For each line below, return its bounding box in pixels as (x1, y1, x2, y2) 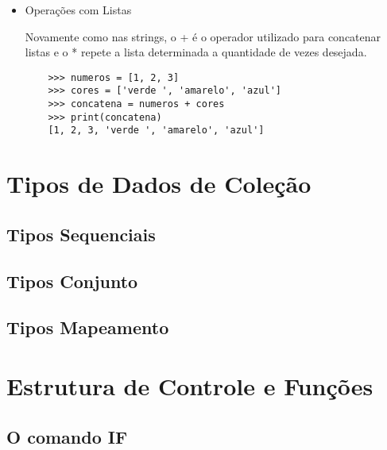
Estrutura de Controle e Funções (6, 369, 373, 402)
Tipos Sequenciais (6, 221, 156, 246)
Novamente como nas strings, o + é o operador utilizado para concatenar (25, 28, 381, 44)
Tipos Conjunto (6, 268, 138, 293)
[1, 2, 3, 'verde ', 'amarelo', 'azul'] (48, 125, 265, 137)
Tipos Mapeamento (6, 315, 169, 340)
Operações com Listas (25, 2, 132, 17)
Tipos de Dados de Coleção (6, 167, 312, 200)
